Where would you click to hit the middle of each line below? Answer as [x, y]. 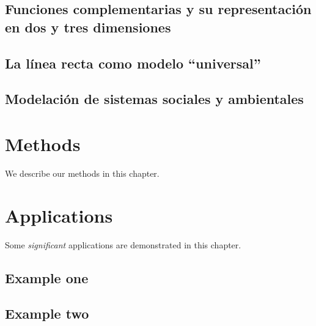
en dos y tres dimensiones [88, 27]
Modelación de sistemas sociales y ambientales [154, 99]
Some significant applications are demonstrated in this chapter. [123, 244]
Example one [47, 277]
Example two [47, 313]
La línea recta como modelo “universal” [133, 63]
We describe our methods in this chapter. [82, 173]
